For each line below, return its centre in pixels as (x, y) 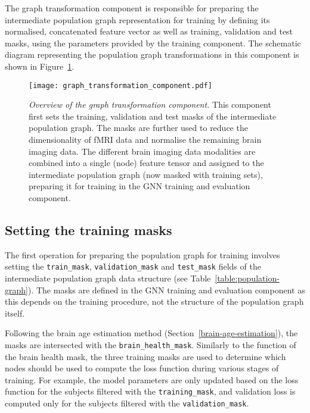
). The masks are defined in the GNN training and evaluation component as (166, 290)
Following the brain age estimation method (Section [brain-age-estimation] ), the (151, 333)
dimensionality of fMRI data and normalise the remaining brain (145, 139)
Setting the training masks (89, 229)
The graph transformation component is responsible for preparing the (132, 8)
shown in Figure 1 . (40, 66)
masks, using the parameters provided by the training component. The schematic (153, 43)
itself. (15, 313)
